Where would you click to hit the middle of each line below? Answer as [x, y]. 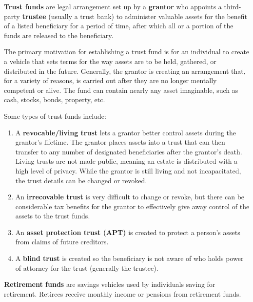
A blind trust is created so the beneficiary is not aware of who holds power [129, 258]
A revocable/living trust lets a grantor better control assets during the [126, 132]
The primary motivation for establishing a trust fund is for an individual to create [127, 52]
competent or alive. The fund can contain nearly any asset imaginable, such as [121, 90]
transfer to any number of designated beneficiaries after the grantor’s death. [129, 151]
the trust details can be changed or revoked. [81, 180]
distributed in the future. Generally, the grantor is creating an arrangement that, [125, 71]
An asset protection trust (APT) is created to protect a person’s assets [128, 232]
